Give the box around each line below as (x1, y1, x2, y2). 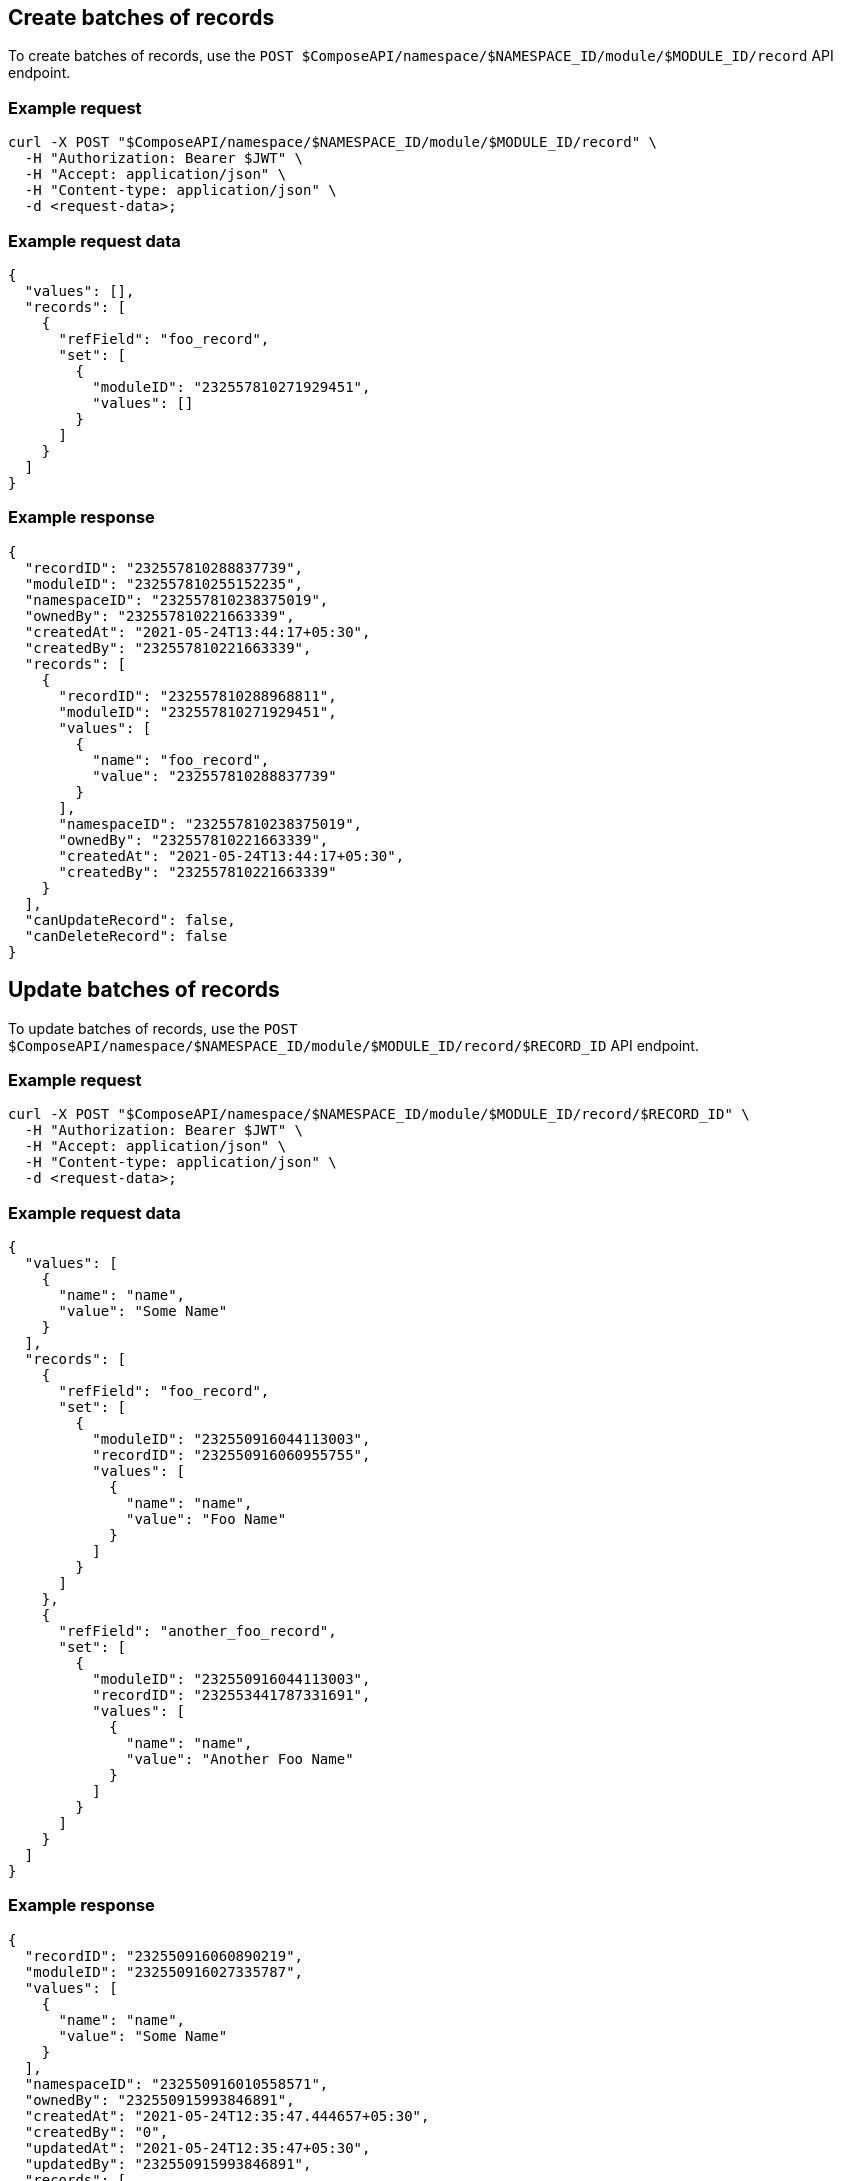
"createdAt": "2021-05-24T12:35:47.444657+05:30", (24, 2107, 430, 2124)
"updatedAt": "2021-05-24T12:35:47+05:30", (24, 2139, 371, 2156)
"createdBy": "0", (24, 2123, 169, 2140)
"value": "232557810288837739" (92, 767, 337, 784)
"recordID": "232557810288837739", (24, 559, 304, 576)
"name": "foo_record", (92, 751, 270, 768)
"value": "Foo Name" (126, 1511, 287, 1528)
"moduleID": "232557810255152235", (24, 575, 304, 592)
